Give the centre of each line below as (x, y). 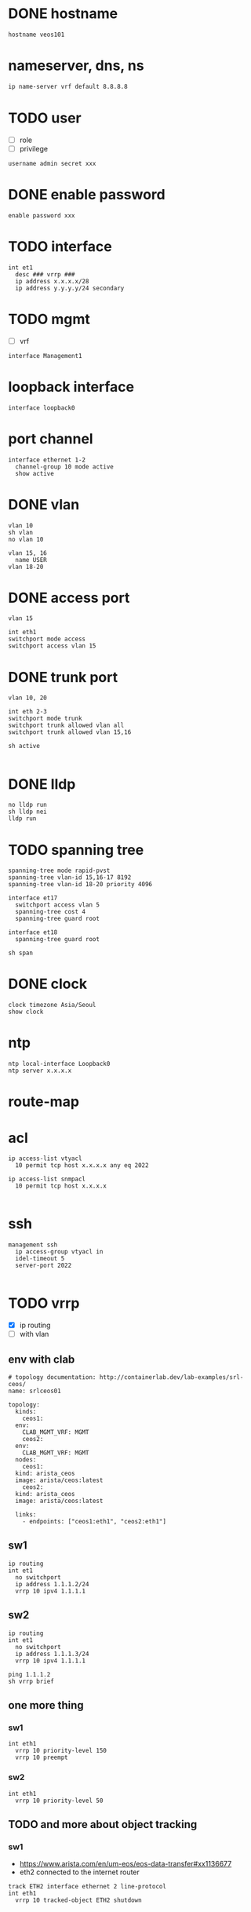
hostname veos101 (36, 35)
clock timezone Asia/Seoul (52, 1005)
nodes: (26, 1460)
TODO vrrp (44, 1303)
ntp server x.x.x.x (40, 1071)
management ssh (33, 1245)
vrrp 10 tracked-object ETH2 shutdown (79, 1900)
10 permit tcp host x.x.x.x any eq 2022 (82, 1166)
